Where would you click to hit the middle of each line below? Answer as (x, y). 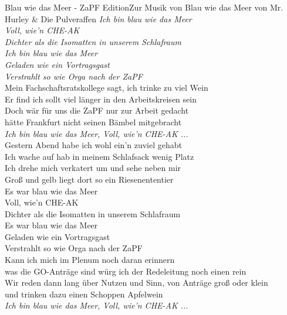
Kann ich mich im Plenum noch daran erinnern (90, 260)
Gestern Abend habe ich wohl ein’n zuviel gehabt (94, 145)
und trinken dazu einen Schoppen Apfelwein (84, 294)
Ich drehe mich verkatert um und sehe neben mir (93, 168)
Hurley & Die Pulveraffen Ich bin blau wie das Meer (98, 18)
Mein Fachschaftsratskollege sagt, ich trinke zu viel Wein (107, 88)
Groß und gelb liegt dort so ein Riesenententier (89, 179)
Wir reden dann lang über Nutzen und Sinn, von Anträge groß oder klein (136, 283)
